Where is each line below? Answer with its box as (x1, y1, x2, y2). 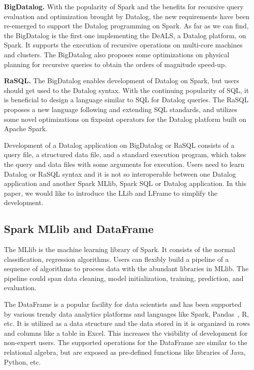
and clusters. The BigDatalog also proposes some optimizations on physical (4, 49, 230, 59)
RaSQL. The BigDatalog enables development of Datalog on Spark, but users (4, 75, 239, 86)
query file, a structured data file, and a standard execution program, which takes (4, 149, 246, 160)
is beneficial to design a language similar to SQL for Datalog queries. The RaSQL (4, 94, 249, 105)
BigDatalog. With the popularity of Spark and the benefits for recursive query (4, 1, 244, 11)
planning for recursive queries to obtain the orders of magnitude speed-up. (4, 59, 227, 69)
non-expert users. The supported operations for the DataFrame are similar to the (4, 337, 248, 347)
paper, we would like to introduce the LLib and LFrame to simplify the (4, 187, 218, 198)
